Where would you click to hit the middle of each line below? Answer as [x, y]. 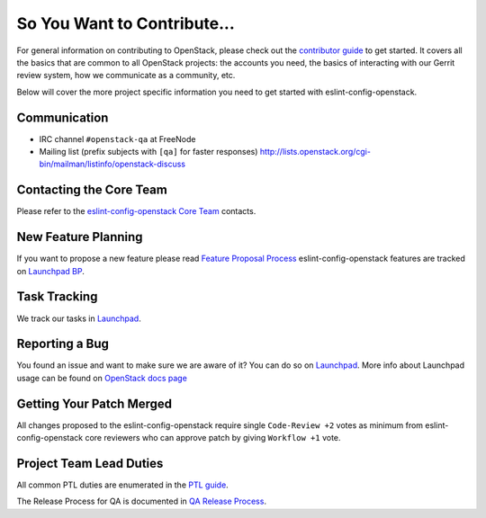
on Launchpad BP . [50, 271]
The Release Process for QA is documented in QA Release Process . [142, 501]
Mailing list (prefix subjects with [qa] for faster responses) [148, 152]
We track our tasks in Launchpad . [79, 318]
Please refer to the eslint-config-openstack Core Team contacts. [136, 211]
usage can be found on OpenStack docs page [102, 378]
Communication [63, 117]
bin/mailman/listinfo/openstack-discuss [112, 164]
